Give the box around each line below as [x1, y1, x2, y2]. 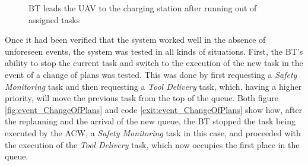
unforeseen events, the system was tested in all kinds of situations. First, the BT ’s [5, 45, 303, 57]
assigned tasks [28, 13, 80, 26]
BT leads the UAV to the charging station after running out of [28, 2, 257, 14]
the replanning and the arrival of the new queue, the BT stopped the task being [5, 115, 296, 127]
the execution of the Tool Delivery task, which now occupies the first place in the [5, 138, 300, 151]
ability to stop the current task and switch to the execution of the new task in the [5, 57, 303, 69]
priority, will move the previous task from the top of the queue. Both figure [5, 92, 279, 104]
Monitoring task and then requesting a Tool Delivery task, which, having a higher [5, 80, 302, 92]
